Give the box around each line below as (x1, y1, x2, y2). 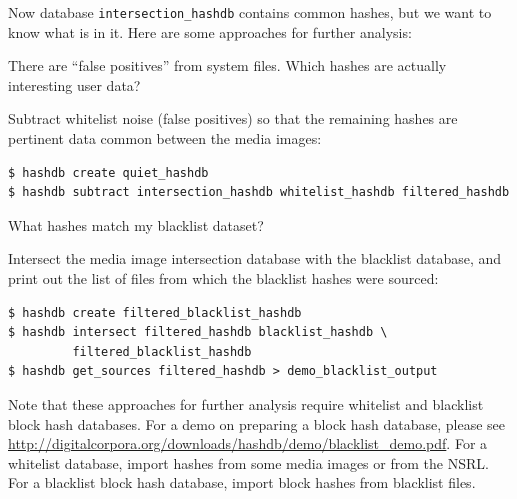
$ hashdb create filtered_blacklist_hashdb (8, 305, 302, 320)
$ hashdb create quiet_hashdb (8, 165, 209, 180)
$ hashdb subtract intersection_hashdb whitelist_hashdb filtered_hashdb (8, 185, 510, 200)
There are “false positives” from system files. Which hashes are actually (8, 55, 447, 76)
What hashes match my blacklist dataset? (8, 214, 264, 235)
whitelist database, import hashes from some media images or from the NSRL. (8, 452, 489, 473)
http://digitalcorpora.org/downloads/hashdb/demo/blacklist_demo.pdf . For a (8, 433, 488, 454)
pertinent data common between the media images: (8, 128, 322, 149)
